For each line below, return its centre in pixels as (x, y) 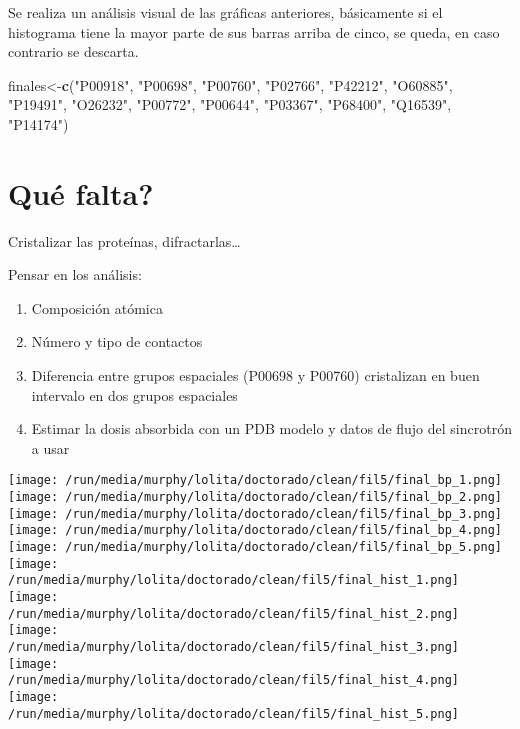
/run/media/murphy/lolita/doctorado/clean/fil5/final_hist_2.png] (234, 613)
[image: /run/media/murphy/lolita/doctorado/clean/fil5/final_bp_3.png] (255, 513)
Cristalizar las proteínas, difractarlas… (124, 240)
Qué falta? (81, 192)
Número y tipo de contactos (117, 341)
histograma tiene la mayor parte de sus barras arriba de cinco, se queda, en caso (254, 31)
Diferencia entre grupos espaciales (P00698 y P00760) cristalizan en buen (255, 375)
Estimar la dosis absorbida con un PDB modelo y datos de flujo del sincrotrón (271, 428)
